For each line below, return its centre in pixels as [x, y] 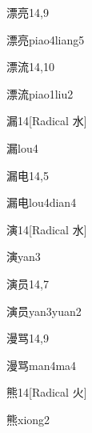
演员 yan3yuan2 [44, 311]
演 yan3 [24, 256]
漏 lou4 [22, 147]
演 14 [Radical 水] [47, 229]
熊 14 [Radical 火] [47, 392]
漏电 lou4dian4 [42, 202]
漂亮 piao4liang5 [46, 39]
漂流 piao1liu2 [40, 93]
